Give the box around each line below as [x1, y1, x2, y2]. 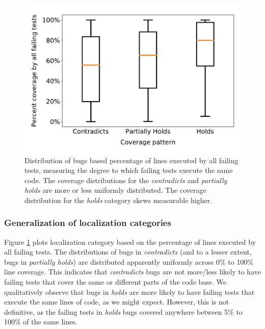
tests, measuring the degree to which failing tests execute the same [24, 165, 233, 175]
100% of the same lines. [4, 316, 77, 327]
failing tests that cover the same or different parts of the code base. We [4, 276, 227, 287]
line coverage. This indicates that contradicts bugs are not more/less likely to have [4, 266, 261, 277]
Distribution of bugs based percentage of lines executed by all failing [24, 155, 238, 165]
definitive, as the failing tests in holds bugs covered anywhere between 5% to [4, 306, 243, 317]
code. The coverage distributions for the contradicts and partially [24, 174, 227, 185]
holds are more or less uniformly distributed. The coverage [24, 185, 206, 195]
